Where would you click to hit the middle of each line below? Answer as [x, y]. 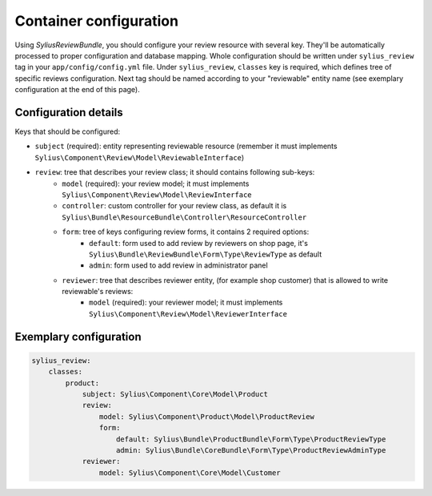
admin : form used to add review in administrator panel [178, 265]
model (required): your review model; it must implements [156, 183]
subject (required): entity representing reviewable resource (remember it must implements [186, 146]
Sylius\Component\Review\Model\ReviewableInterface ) [140, 157]
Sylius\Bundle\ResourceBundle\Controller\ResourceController [184, 217]
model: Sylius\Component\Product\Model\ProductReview [207, 416]
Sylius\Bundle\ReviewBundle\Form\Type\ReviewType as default [206, 254]
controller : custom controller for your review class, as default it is [174, 206]
